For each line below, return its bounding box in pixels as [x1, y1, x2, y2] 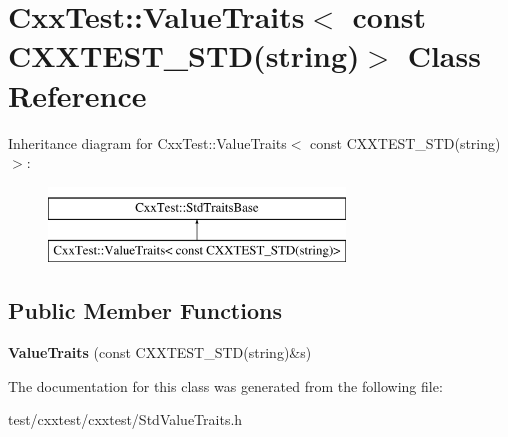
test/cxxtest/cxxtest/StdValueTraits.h [8, 409, 243, 430]
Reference [8, 74, 147, 115]
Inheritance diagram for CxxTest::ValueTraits [8, 132, 287, 153]
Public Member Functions [8, 295, 282, 326]
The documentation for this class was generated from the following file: [8, 375, 443, 396]
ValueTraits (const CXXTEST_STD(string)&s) [8, 342, 312, 363]
